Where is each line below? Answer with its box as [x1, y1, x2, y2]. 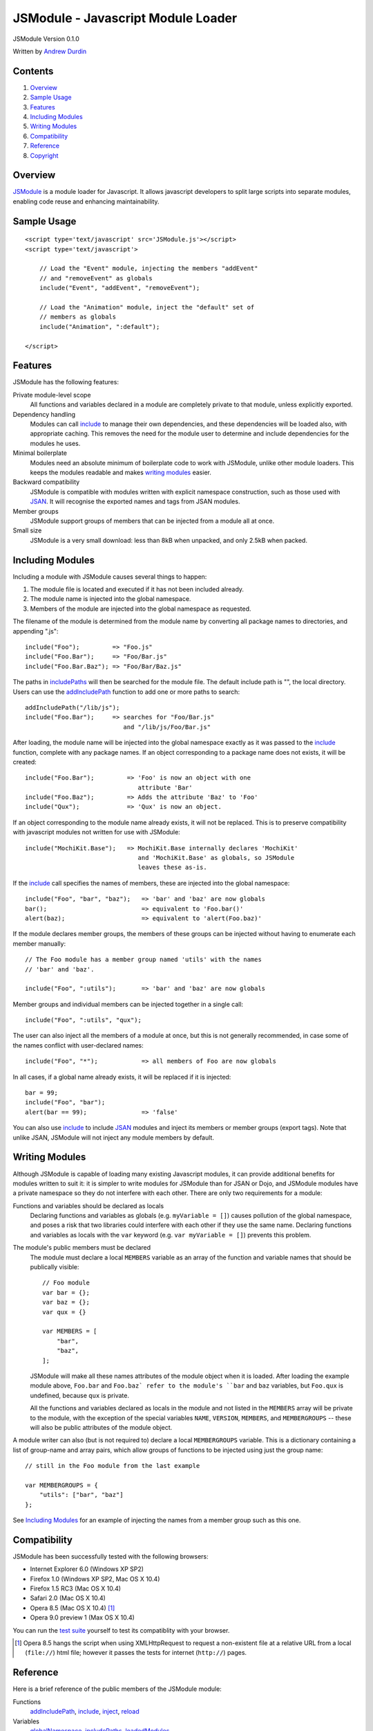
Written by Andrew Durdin [12, 47, 87, 55]
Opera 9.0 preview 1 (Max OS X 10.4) [30, 1613, 135, 1622]
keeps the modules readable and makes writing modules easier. [30, 468, 212, 476]
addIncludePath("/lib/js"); [25, 703, 120, 711]
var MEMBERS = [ [42, 1327, 97, 1336]
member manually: [12, 939, 66, 948]
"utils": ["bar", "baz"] [39, 1491, 124, 1499]
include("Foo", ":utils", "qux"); [25, 1016, 142, 1024]
